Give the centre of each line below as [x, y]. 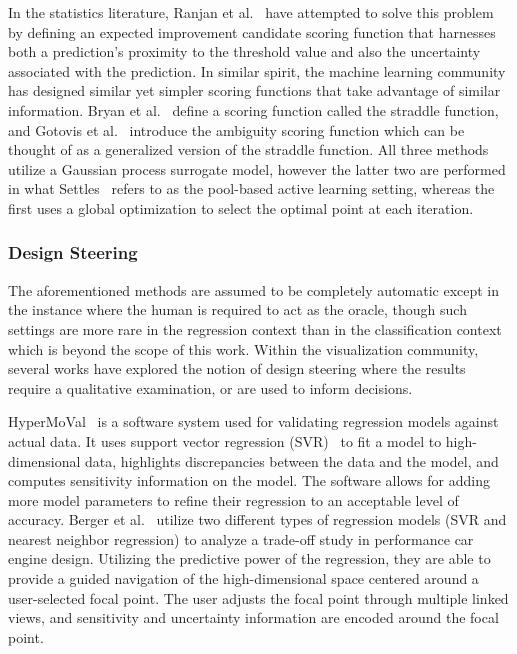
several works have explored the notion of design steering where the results [237, 368]
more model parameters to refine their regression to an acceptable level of [233, 499]
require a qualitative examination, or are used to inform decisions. [210, 387]
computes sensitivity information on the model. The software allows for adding [249, 480]
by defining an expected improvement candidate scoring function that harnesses [252, 31]
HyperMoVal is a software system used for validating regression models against [253, 421]
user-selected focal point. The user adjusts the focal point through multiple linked [258, 597]
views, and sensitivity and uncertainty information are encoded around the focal [253, 617]
